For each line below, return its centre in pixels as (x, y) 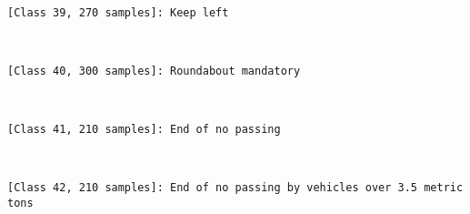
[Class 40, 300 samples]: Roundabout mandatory (154, 71)
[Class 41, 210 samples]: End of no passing (144, 130)
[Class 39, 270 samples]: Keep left (118, 12)
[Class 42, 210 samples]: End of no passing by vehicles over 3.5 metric (235, 188)
